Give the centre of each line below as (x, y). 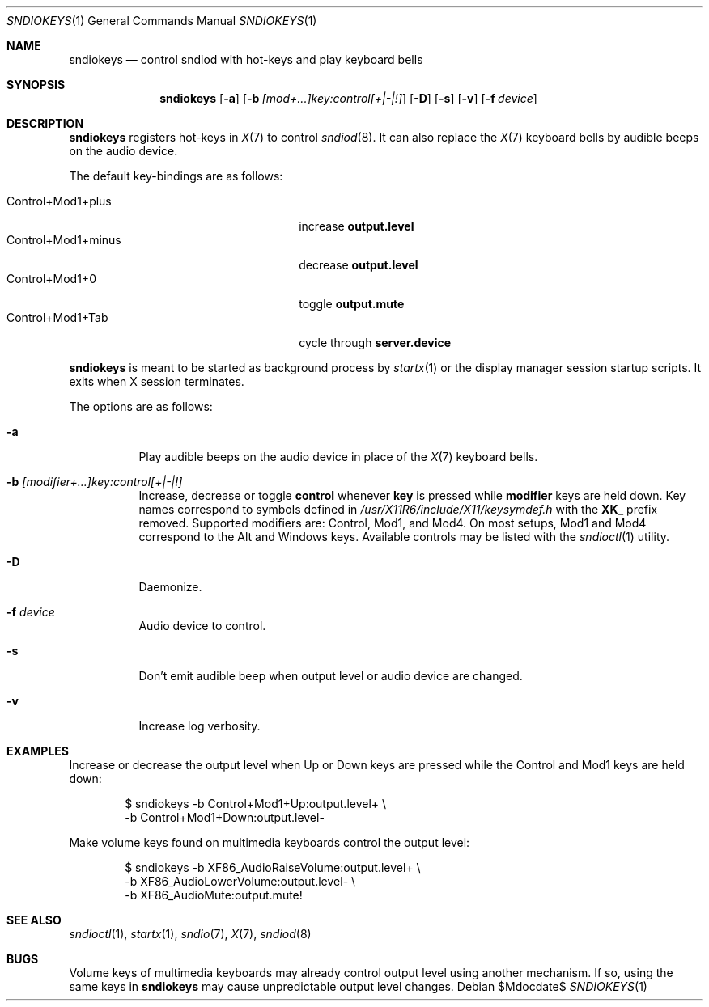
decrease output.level (359, 265)
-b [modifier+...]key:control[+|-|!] (95, 482)
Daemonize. (170, 587)
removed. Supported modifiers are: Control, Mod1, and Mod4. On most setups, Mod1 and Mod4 (393, 523)
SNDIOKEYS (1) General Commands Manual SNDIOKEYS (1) (162, 21)
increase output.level (357, 226)
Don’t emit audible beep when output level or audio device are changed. (331, 676)
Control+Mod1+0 (51, 279)
